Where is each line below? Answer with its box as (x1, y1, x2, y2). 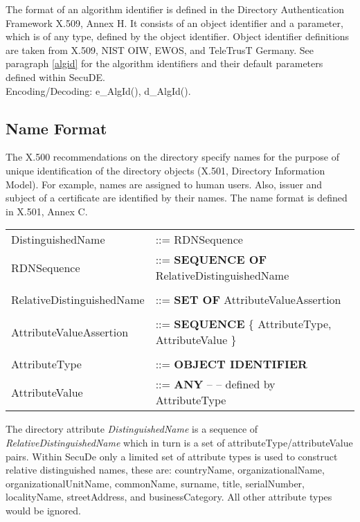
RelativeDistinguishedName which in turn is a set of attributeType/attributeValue (6, 435, 353, 449)
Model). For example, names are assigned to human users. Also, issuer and (6, 177, 323, 191)
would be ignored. (6, 503, 81, 517)
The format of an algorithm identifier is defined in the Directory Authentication (6, 2, 344, 16)
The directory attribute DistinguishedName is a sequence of (6, 422, 258, 436)
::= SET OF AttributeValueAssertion (155, 291, 341, 308)
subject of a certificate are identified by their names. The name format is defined (6, 190, 348, 205)
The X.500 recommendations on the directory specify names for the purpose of (6, 150, 339, 164)
